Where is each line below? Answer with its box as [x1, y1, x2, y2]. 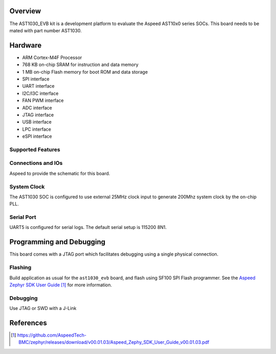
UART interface [22, 83, 55, 89]
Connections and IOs [9, 159, 63, 166]
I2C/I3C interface [22, 90, 59, 96]
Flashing [9, 264, 32, 271]
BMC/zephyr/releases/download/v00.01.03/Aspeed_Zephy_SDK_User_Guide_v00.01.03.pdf [18, 339, 210, 345]
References [9, 318, 47, 327]
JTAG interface [22, 112, 54, 118]
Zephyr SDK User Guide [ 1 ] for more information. [9, 282, 112, 288]
